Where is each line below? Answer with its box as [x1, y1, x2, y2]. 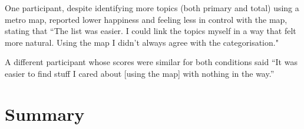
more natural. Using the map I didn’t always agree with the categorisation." [5, 36, 279, 48]
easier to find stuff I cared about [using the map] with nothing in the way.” [5, 67, 275, 79]
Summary [5, 101, 85, 125]
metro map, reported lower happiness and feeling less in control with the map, [5, 13, 288, 25]
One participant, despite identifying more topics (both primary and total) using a [5, 2, 299, 13]
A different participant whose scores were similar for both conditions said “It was [5, 56, 298, 68]
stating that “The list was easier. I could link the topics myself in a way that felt [5, 25, 296, 37]
